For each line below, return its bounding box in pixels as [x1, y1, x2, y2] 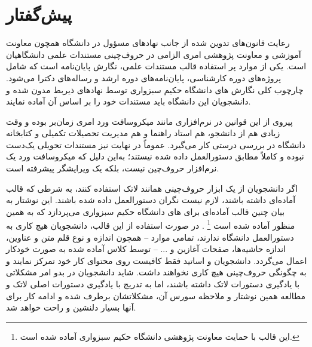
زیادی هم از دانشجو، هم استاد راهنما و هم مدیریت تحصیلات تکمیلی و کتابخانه [6, 127, 280, 139]
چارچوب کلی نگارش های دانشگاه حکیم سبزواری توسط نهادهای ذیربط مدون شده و [6, 83, 304, 96]
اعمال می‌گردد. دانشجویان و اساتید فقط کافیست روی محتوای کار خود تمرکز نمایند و [6, 254, 307, 266]
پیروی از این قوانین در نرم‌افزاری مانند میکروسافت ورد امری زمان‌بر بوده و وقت [6, 115, 293, 127]
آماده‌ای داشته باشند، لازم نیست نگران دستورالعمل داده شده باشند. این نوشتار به [6, 194, 296, 206]
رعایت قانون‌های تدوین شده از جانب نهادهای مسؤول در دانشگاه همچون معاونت [6, 36, 290, 49]
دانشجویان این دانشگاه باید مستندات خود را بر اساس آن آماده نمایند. [6, 95, 251, 108]
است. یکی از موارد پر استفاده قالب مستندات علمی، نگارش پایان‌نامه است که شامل [6, 60, 307, 72]
